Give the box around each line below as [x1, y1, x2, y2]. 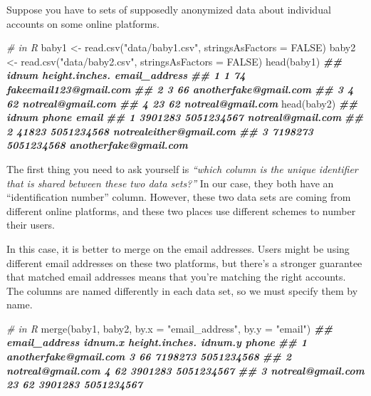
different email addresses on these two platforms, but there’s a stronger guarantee [6, 255, 362, 270]
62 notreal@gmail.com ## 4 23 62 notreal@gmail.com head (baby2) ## [6, 95, 358, 110]
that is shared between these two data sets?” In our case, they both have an [6, 175, 334, 190]
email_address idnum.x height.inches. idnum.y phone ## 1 [6, 335, 308, 350]
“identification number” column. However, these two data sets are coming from [6, 189, 351, 204]
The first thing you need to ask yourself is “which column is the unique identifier [6, 161, 358, 176]
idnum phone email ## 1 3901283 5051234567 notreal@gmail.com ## [6, 110, 364, 125]
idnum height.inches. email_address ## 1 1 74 [6, 68, 246, 83]
